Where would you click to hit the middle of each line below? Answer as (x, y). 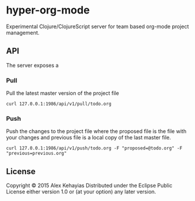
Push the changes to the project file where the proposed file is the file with (96, 131)
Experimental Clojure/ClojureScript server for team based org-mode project (97, 26)
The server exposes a (32, 65)
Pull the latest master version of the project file (63, 93)
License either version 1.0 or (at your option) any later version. (81, 192)
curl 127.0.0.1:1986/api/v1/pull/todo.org (59, 104)
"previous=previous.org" (36, 154)
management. (23, 32)
